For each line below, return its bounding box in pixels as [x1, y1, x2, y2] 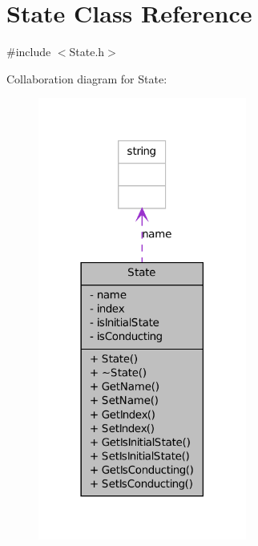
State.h [69, 43, 105, 60]
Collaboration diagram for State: [6, 70, 167, 87]
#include [6, 43, 51, 60]
